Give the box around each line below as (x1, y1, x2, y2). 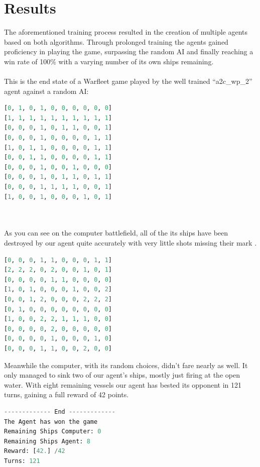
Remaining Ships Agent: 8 (4, 437, 90, 445)
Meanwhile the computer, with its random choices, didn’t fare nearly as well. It (4, 360, 248, 370)
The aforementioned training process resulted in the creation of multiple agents (4, 27, 248, 37)
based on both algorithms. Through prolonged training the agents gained (4, 36, 228, 47)
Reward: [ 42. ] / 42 (4, 447, 65, 455)
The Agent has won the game (4, 418, 98, 425)
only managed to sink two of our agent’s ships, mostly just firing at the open (4, 370, 240, 380)
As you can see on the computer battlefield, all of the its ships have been (4, 227, 228, 238)
